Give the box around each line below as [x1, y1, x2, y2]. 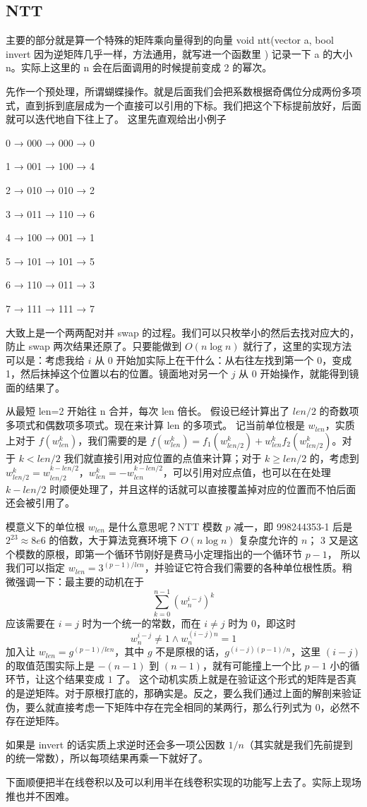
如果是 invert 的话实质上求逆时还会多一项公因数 [6, 736, 225, 751]
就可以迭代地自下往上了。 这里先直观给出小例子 [6, 111, 227, 126]
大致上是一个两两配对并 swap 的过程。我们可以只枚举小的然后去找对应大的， [6, 324, 360, 339]
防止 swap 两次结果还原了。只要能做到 [6, 339, 182, 353]
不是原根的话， [155, 644, 225, 659]
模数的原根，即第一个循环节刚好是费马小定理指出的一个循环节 [15, 546, 302, 561]
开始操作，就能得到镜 [260, 366, 359, 381]
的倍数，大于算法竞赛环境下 [49, 533, 178, 547]
